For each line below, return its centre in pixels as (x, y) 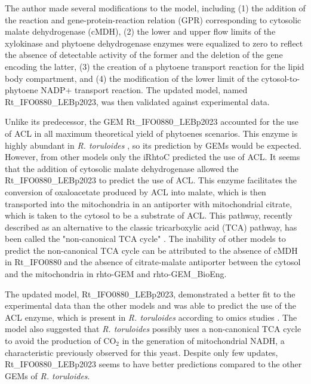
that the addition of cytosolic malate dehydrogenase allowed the (122, 168)
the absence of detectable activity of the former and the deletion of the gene (144, 55)
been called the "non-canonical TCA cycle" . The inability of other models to (145, 239)
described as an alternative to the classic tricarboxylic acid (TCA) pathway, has (151, 227)
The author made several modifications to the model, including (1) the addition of (155, 8)
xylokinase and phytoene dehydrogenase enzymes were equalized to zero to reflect (154, 43)
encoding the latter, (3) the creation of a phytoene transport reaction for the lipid (155, 66)
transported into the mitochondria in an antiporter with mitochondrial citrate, (149, 203)
